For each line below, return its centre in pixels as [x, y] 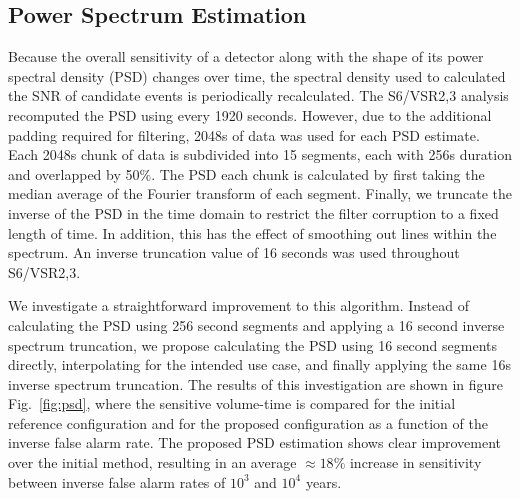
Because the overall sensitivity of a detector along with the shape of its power [246, 56]
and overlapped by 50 [74, 173]
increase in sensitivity [415, 462]
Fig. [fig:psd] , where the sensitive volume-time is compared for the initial [232, 403]
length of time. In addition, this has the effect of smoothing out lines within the [252, 232]
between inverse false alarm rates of [117, 481]
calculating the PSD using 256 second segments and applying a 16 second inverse [256, 324]
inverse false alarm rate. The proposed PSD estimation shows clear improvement [254, 442]
